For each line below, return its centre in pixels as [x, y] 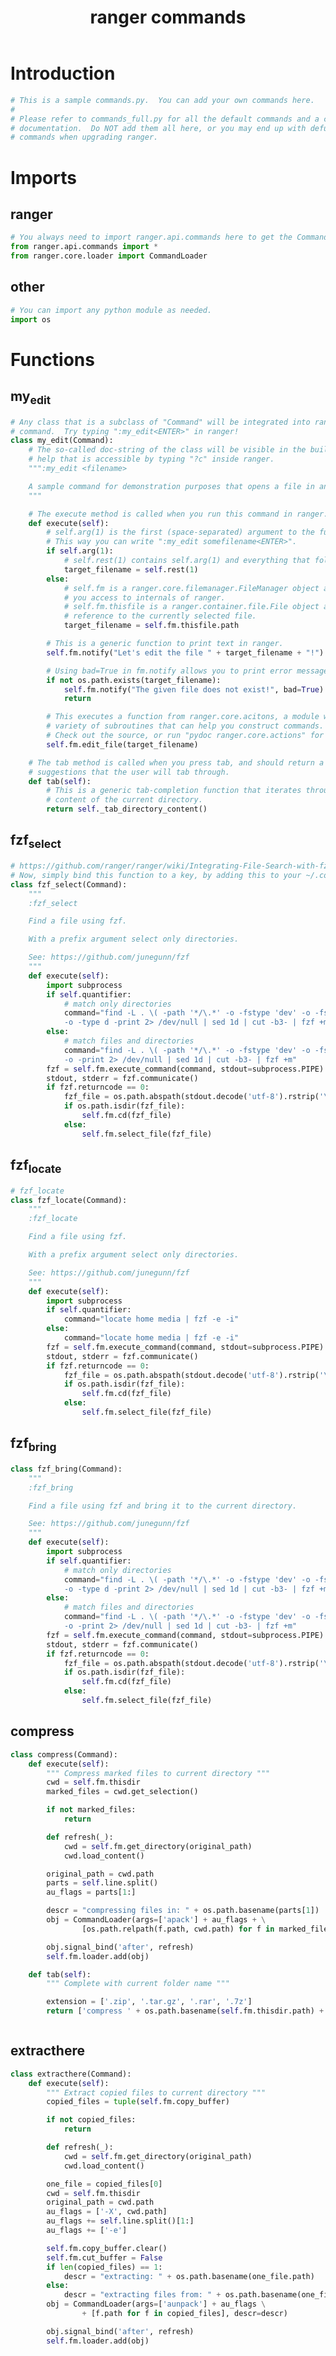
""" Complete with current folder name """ [138, 1984]
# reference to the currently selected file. [160, 616]
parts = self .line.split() [102, 1883]
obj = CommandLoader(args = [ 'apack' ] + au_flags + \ [156, 1920]
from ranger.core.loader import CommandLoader [109, 256]
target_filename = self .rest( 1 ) [131, 569]
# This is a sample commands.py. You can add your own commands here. [162, 100]
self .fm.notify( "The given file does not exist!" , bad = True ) [194, 689]
